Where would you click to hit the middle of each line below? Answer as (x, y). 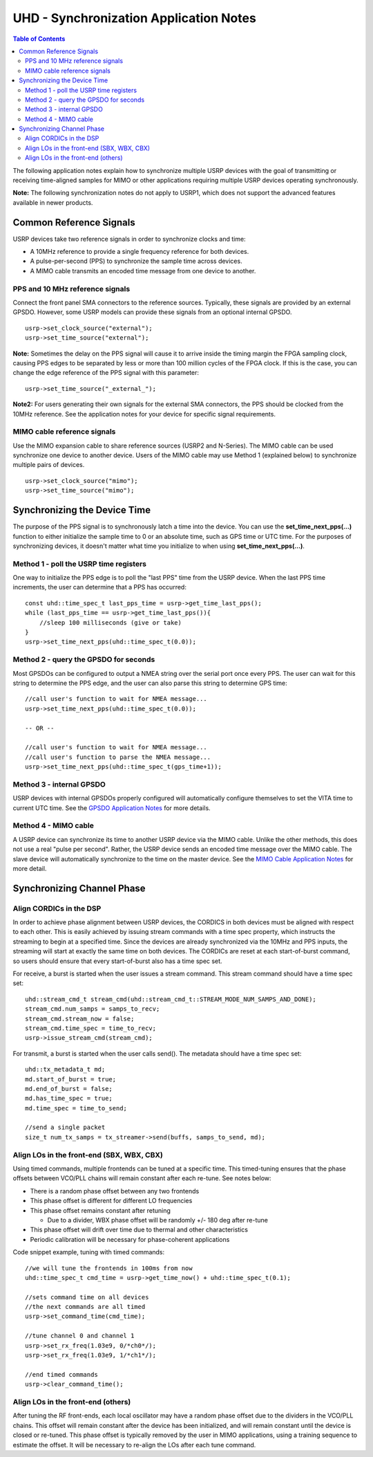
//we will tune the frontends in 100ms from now (109, 1268)
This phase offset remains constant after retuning (100, 1210)
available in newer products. (53, 202)
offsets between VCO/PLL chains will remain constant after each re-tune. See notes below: (142, 1178)
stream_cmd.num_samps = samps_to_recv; (93, 1009)
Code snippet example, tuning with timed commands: (89, 1252)
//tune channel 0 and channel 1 (80, 1336)
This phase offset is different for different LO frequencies (111, 1201)
